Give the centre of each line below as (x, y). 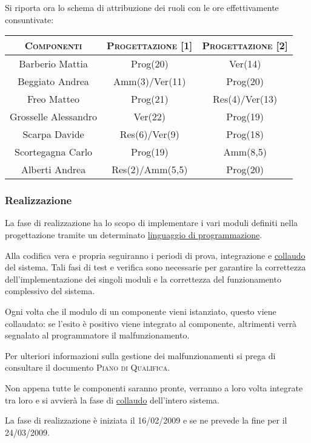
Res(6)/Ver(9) (149, 134)
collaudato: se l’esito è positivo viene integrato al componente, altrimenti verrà (151, 323)
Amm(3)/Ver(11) (149, 81)
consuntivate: (29, 19)
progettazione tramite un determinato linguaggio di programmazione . (134, 235)
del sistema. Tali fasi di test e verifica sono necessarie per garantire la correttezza (155, 267)
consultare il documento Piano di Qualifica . (88, 367)
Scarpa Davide (53, 134)
